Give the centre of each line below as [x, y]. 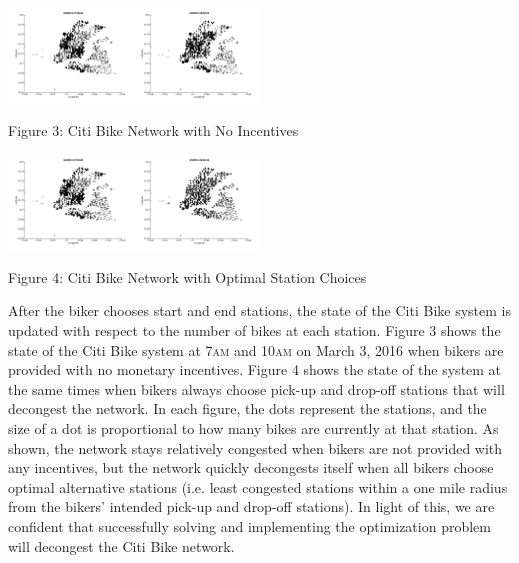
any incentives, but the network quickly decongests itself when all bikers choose [251, 467]
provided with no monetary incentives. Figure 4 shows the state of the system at [255, 369]
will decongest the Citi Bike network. [121, 545]
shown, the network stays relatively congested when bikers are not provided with [255, 447]
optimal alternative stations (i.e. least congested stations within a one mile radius [258, 486]
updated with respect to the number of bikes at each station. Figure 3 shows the [254, 329]
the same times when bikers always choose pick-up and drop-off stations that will [256, 388]
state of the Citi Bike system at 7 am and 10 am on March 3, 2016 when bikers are [256, 349]
